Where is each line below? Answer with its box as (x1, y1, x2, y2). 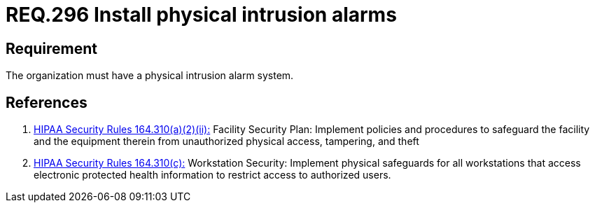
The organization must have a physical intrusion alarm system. (6, 69, 294, 82)
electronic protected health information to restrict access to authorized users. (34, 169, 391, 181)
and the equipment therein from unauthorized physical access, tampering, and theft (34, 135, 419, 148)
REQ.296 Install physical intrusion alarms (6, 3, 397, 27)
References (6, 93, 87, 111)
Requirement (6, 39, 98, 57)
